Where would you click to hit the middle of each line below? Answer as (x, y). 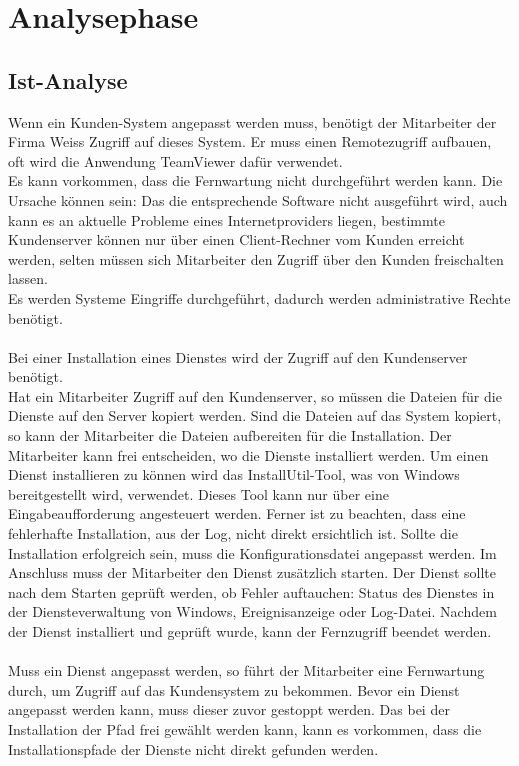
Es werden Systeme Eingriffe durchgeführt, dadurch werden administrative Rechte (259, 297)
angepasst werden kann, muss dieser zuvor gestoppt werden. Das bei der (229, 709)
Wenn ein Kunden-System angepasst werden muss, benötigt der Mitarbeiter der (252, 121)
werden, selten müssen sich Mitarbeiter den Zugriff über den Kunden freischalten (256, 258)
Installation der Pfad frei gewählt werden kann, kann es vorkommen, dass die (245, 728)
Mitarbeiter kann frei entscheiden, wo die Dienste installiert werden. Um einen (248, 454)
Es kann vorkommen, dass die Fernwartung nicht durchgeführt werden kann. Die (255, 180)
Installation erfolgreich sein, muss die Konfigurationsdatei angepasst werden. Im (252, 552)
